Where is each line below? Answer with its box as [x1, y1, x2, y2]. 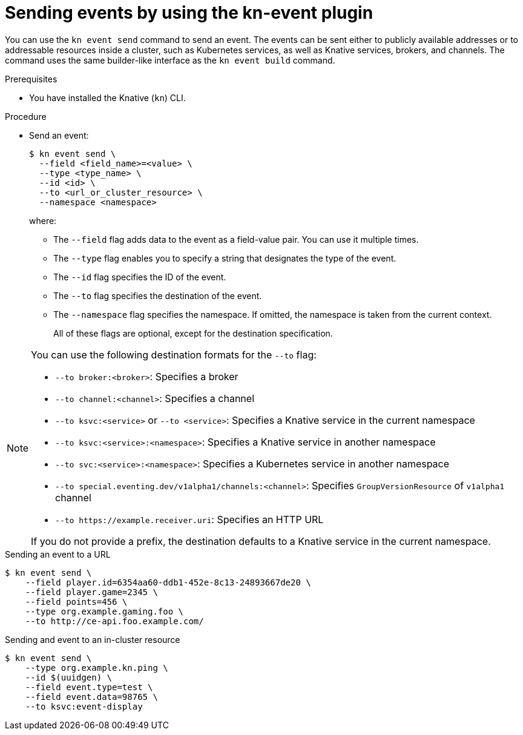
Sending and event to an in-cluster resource [5, 634, 180, 645]
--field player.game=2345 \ [25, 587, 158, 597]
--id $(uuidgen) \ [25, 672, 113, 682]
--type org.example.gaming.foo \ [25, 606, 184, 616]
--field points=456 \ [25, 596, 128, 607]
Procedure [5, 111, 47, 122]
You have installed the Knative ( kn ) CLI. [29, 92, 186, 103]
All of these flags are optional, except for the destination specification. [53, 328, 333, 338]
